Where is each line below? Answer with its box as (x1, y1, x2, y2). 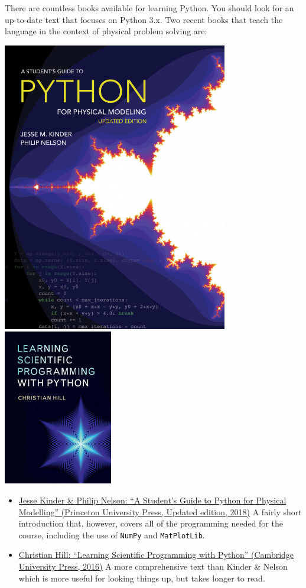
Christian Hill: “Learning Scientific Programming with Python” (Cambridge (18, 548, 294, 561)
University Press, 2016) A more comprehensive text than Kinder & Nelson (18, 560, 288, 572)
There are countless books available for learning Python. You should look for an (5, 2, 294, 14)
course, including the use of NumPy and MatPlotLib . (18, 528, 205, 541)
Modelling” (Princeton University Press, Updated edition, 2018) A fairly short (18, 505, 302, 518)
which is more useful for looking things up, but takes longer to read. (18, 571, 265, 584)
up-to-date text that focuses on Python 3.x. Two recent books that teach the (5, 13, 283, 25)
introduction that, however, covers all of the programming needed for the (18, 517, 283, 529)
